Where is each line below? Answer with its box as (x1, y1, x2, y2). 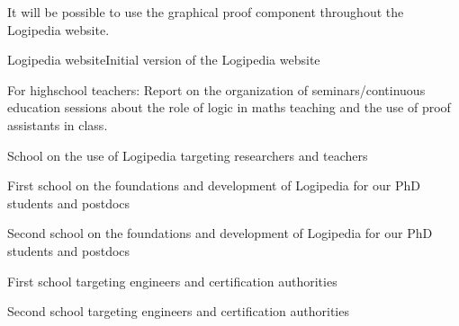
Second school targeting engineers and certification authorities (7, 302, 349, 321)
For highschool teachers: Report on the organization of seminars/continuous (7, 80, 426, 99)
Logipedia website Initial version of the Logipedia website (7, 50, 320, 69)
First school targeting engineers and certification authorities (7, 271, 337, 290)
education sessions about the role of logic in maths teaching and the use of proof (7, 98, 451, 117)
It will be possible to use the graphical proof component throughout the (7, 3, 404, 21)
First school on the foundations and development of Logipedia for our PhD (7, 176, 420, 195)
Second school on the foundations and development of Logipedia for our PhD (7, 224, 433, 242)
